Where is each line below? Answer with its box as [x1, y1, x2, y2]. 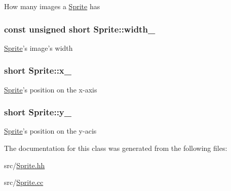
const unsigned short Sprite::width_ [4, 22, 156, 35]
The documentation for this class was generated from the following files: [4, 143, 227, 153]
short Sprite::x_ [4, 64, 72, 77]
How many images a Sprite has [4, 1, 100, 11]
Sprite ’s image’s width [4, 42, 73, 53]
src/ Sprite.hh [4, 160, 45, 170]
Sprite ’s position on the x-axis [4, 84, 97, 94]
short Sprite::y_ [4, 106, 72, 118]
